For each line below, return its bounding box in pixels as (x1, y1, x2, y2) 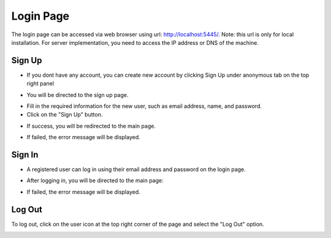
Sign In (11, 150, 39, 159)
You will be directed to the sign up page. (26, 91, 129, 98)
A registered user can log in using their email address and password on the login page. (26, 166, 246, 173)
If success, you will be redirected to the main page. (26, 122, 156, 129)
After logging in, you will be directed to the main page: (26, 177, 164, 184)
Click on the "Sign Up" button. (26, 111, 103, 118)
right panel (26, 80, 55, 87)
